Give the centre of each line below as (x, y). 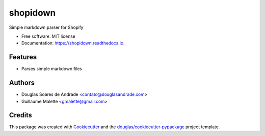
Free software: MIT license (48, 36)
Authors (22, 83)
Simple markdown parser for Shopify (46, 27)
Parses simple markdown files (52, 69)
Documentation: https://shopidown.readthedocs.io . (73, 43)
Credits (21, 115)
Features (23, 57)
